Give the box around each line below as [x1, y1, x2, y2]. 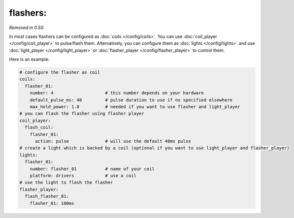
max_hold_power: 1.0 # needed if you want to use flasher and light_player [30, 104, 241, 110]
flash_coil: [25, 125, 54, 130]
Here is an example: [9, 57, 50, 62]
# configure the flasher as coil [19, 69, 100, 75]
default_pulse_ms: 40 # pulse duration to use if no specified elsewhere [30, 97, 232, 103]
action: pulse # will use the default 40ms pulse [35, 138, 191, 144]
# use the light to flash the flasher [19, 180, 113, 186]
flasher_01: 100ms [30, 200, 74, 206]
